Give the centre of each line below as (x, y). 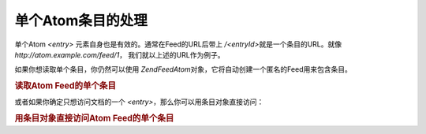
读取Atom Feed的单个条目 (65, 86)
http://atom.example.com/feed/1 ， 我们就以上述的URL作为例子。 (120, 54)
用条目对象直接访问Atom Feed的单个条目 (94, 118)
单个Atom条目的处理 (81, 20)
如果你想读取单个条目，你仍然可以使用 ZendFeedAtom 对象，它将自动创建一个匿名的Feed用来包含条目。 (183, 69)
